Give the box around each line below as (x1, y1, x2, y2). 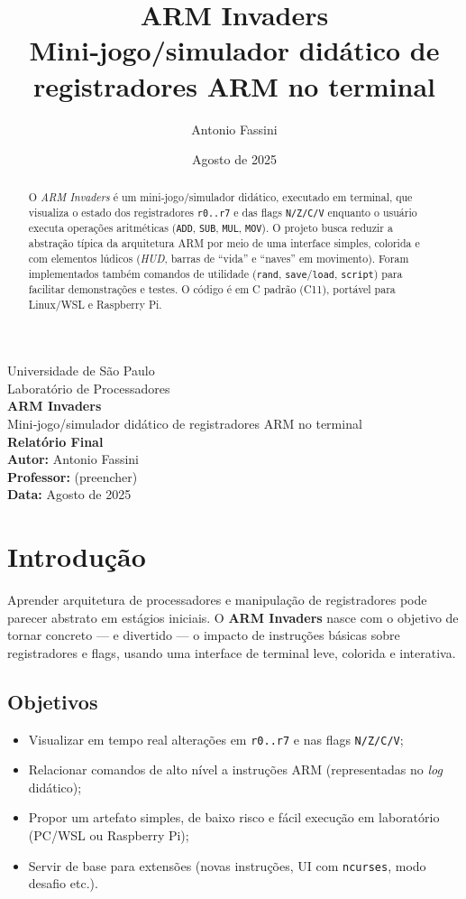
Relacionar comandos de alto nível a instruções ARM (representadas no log (28, 760, 443, 779)
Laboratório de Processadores (7, 378, 170, 397)
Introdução (7, 538, 146, 575)
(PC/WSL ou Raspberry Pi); (28, 826, 189, 845)
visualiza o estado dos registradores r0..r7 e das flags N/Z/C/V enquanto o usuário (28, 205, 417, 220)
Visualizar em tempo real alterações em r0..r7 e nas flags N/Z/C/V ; (28, 729, 404, 748)
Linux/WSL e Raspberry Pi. (28, 296, 162, 311)
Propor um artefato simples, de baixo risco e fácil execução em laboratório (28, 808, 440, 827)
